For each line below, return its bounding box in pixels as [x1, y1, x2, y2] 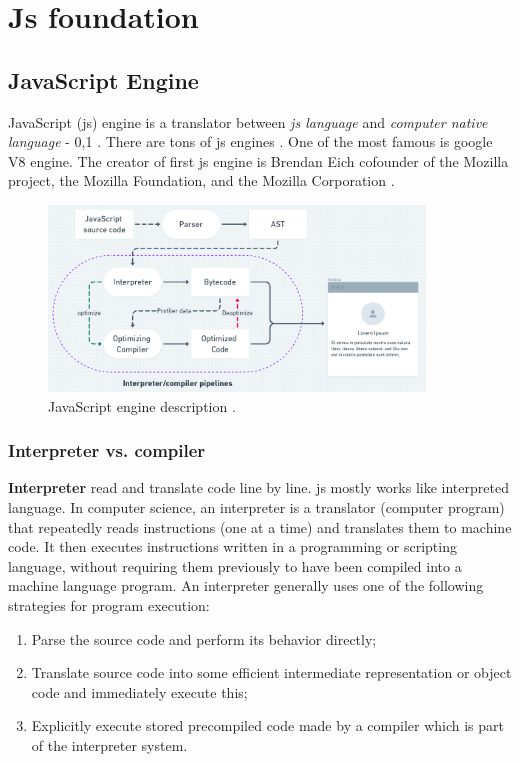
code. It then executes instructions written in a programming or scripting [8, 536, 457, 557]
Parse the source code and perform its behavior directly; [31, 628, 377, 649]
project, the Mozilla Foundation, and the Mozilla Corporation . [8, 170, 395, 191]
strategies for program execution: [8, 595, 210, 616]
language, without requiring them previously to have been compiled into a [8, 555, 462, 576]
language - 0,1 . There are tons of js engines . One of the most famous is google [8, 131, 493, 152]
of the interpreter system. [31, 735, 188, 755]
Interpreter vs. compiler [8, 438, 206, 463]
